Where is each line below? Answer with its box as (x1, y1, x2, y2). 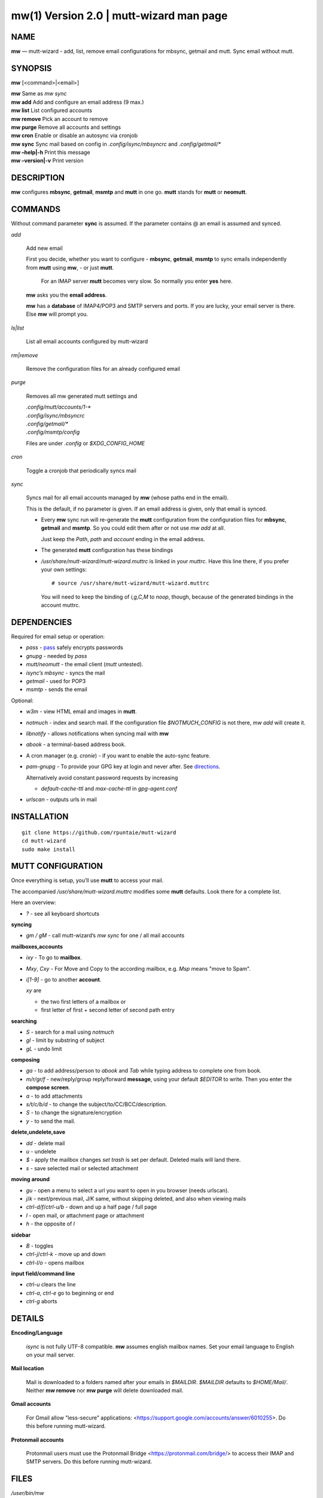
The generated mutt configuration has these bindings (41, 546, 173, 554)
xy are (26, 987, 42, 994)
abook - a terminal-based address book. (26, 741, 126, 748)
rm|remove (11, 351, 38, 359)
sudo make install (22, 845, 76, 853)
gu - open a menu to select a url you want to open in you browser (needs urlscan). (26, 1186, 230, 1194)
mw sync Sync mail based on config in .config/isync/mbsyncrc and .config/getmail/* (11, 140, 221, 147)
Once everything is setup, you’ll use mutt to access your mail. (11, 877, 164, 884)
